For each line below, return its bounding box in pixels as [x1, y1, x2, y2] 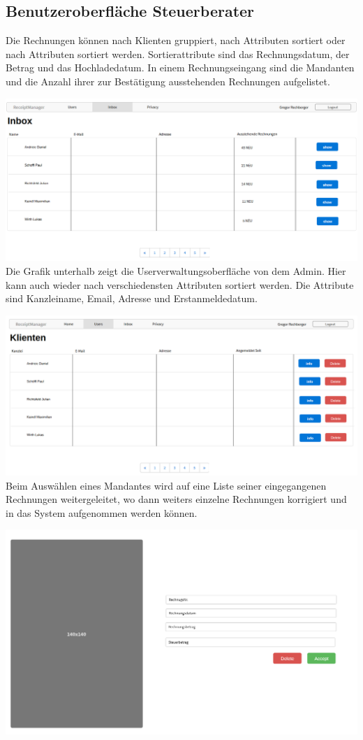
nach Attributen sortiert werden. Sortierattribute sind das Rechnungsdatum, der [6, 46, 350, 61]
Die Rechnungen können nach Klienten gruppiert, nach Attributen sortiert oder [6, 33, 346, 48]
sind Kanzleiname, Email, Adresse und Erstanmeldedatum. [6, 291, 258, 306]
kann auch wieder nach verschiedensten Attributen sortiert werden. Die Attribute [6, 277, 354, 292]
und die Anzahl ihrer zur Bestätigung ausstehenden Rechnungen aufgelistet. [6, 73, 330, 88]
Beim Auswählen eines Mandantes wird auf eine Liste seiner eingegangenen [6, 478, 327, 492]
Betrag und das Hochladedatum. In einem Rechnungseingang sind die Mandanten [6, 60, 355, 75]
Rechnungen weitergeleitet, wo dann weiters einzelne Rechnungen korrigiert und [6, 492, 347, 506]
